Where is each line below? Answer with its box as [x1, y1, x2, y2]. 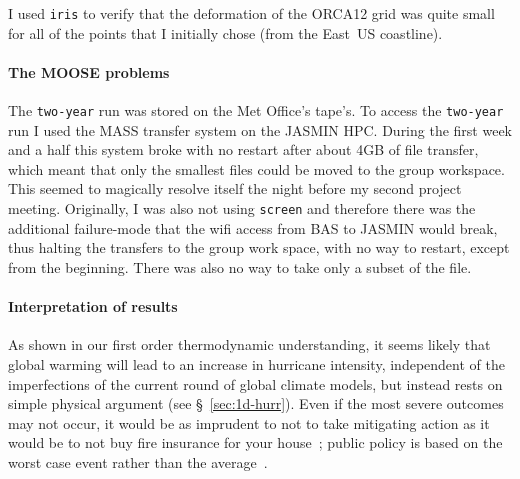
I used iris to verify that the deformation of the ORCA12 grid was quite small [8, 3, 495, 23]
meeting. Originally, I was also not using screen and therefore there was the [8, 198, 476, 219]
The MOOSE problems [8, 61, 170, 82]
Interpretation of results [8, 296, 178, 317]
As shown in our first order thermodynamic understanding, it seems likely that [8, 334, 491, 355]
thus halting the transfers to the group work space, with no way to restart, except [8, 237, 510, 258]
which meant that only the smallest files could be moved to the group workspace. [8, 158, 505, 179]
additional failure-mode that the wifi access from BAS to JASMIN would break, [8, 217, 498, 238]
